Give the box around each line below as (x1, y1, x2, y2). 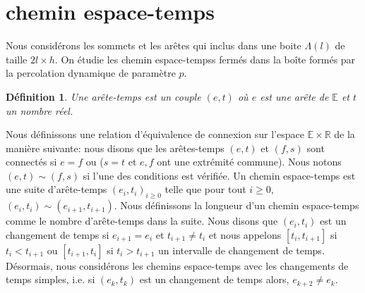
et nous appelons (208, 227, 282, 242)
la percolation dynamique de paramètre (6, 66, 176, 80)
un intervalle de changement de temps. (158, 242, 325, 257)
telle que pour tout (164, 182, 246, 197)
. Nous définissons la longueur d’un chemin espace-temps (114, 198, 359, 213)
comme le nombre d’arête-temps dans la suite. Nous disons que (6, 213, 278, 228)
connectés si (6, 154, 57, 169)
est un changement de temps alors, (139, 272, 289, 287)
